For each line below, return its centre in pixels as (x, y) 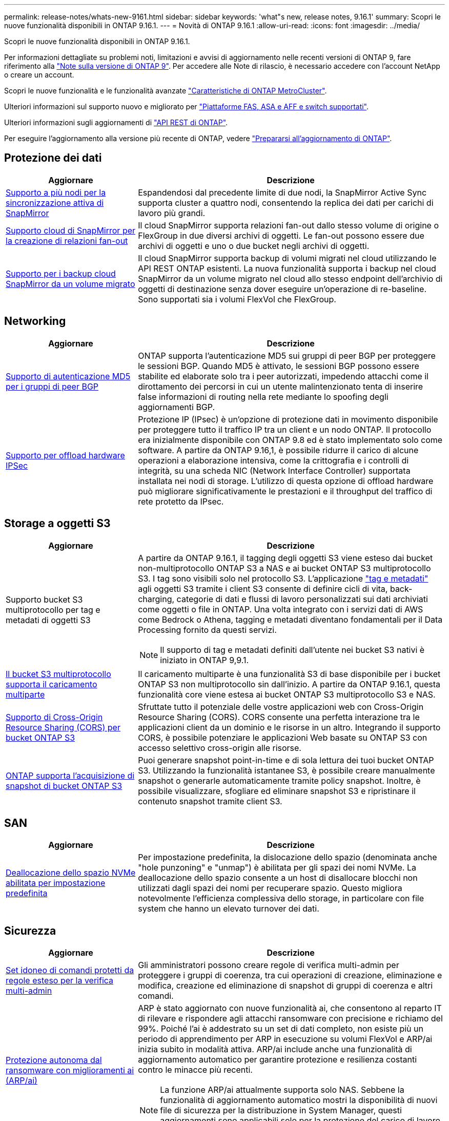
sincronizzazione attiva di (55, 202)
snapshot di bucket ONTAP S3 (64, 786)
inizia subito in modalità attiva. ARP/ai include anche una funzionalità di (275, 1049)
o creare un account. (39, 75)
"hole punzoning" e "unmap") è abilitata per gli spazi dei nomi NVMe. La (277, 868)
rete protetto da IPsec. (181, 501)
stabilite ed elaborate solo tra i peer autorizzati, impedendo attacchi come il (283, 376)
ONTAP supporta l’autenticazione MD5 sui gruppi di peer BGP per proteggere (287, 355)
